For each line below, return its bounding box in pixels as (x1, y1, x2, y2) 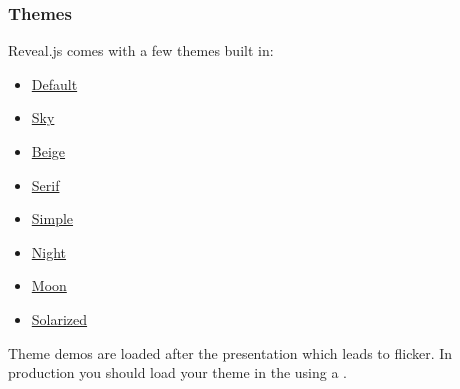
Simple (31, 208, 74, 229)
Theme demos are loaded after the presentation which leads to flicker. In (8, 342, 453, 363)
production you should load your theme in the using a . (8, 362, 347, 383)
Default (31, 73, 78, 94)
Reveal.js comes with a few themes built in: (8, 40, 274, 61)
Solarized (31, 308, 88, 329)
